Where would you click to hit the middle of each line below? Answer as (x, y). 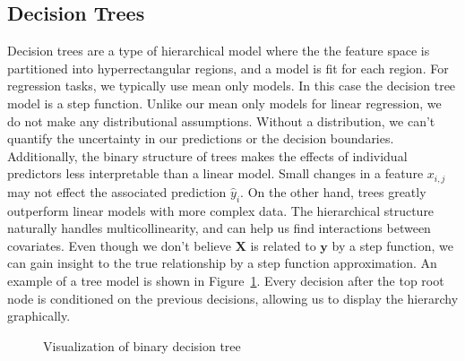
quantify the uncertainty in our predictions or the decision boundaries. (201, 138)
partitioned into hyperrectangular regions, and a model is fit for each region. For (228, 68)
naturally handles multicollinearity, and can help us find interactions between (219, 228)
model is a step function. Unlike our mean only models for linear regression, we (224, 103)
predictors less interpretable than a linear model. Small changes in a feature (215, 173)
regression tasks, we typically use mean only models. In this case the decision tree (232, 86)
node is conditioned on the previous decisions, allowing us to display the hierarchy (233, 298)
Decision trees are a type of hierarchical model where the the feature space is (219, 51)
